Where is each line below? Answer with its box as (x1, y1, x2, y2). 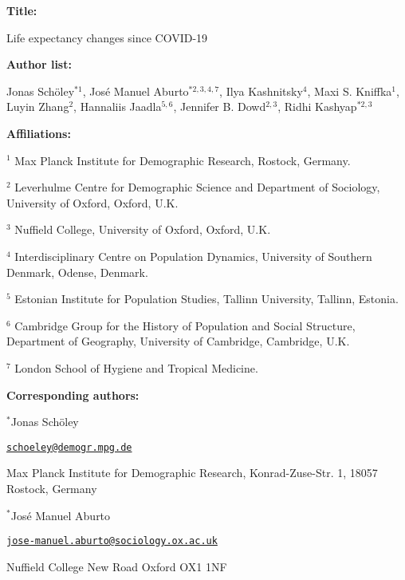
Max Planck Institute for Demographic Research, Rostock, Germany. (14, 152, 351, 168)
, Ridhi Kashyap (277, 98, 357, 115)
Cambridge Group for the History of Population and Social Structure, (14, 317, 356, 333)
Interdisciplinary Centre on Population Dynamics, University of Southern (14, 247, 372, 264)
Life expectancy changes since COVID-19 (6, 29, 208, 45)
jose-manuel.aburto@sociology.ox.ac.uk (6, 535, 218, 547)
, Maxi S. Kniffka (307, 82, 392, 99)
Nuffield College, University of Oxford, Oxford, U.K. (14, 221, 271, 238)
